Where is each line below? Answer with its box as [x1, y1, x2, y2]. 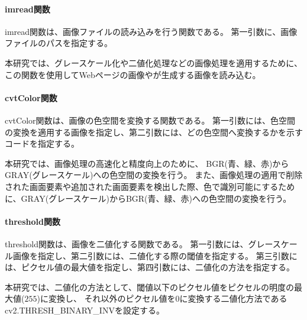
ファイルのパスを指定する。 [5, 37, 112, 49]
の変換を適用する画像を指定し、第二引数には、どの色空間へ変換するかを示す [5, 125, 303, 138]
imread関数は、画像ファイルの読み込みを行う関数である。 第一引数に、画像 [5, 25, 298, 37]
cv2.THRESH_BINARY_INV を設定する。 [5, 303, 164, 316]
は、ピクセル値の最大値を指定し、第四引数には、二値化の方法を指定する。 [5, 261, 295, 273]
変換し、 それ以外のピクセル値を [48, 292, 176, 305]
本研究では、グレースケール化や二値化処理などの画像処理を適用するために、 [5, 56, 302, 69]
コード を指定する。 [5, 137, 79, 150]
